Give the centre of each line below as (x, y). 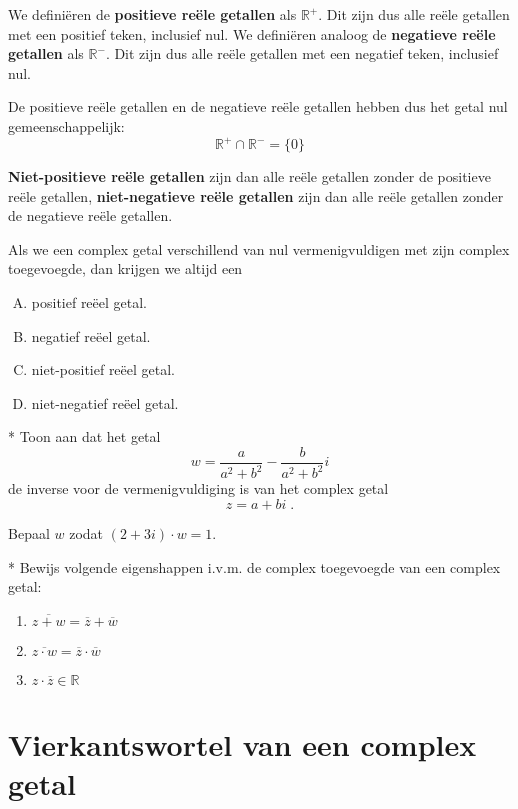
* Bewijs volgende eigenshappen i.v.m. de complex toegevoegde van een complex (254, 566)
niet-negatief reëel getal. (105, 402)
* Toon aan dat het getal (84, 436)
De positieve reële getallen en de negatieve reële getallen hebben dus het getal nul (258, 106)
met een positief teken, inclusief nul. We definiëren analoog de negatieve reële (252, 33)
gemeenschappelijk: (66, 125)
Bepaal (29, 533)
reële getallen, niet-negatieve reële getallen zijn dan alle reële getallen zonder (256, 195)
